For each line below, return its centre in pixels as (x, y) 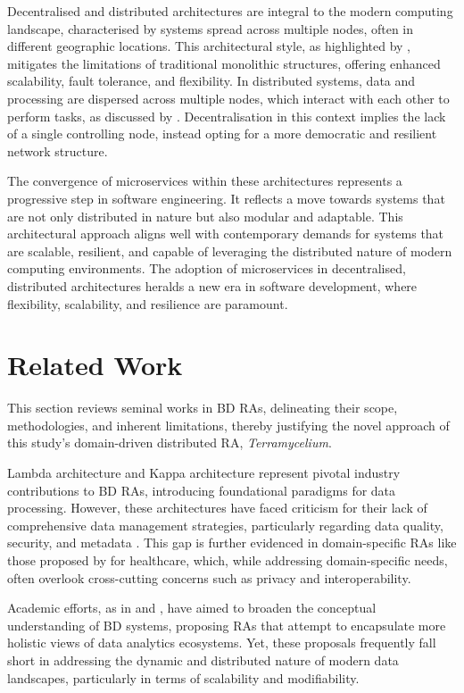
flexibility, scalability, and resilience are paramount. (148, 303)
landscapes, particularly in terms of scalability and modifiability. (183, 677)
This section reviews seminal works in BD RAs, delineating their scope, (203, 408)
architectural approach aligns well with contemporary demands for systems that (226, 234)
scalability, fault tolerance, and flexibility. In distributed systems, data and (211, 81)
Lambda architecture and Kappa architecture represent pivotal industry (204, 472)
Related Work (95, 365)
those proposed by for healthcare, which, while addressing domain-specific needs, (228, 559)
